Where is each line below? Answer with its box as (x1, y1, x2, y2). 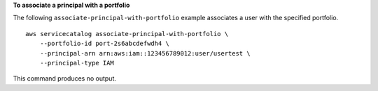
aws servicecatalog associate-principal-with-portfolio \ (25, 30, 229, 38)
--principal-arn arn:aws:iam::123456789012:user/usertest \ (39, 49, 251, 57)
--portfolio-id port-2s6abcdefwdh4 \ (39, 40, 169, 48)
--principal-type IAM (39, 59, 115, 67)
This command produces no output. (13, 74, 117, 83)
